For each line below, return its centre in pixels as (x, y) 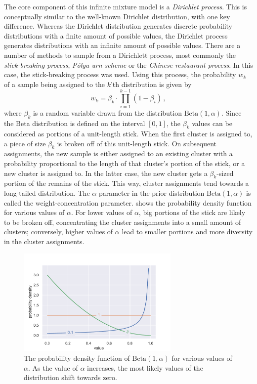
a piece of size (25, 143)
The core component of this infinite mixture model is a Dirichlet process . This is (126, 6)
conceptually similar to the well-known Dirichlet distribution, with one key (117, 16)
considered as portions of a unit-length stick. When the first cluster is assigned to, (128, 134)
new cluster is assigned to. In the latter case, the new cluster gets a (106, 173)
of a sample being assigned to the (54, 84)
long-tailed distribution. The (47, 193)
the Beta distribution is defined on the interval (75, 123)
